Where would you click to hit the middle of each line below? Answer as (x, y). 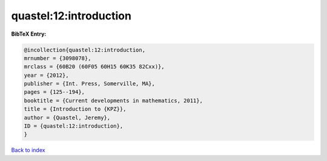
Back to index (28, 150)
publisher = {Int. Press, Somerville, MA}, (90, 84)
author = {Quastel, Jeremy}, (67, 117)
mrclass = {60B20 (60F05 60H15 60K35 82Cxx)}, (94, 67)
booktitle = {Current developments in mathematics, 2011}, (113, 100)
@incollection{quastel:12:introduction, (84, 50)
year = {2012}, (46, 75)
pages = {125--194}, (54, 92)
